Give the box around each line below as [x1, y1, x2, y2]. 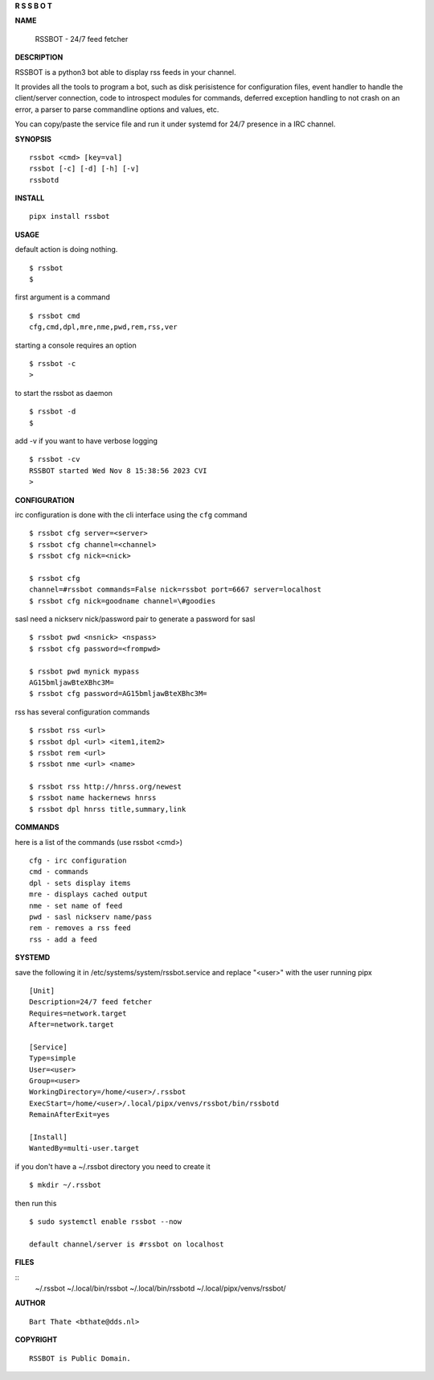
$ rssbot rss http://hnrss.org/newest [29, 782, 182, 792]
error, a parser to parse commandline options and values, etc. [14, 105, 219, 114]
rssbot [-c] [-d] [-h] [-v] [29, 164, 140, 173]
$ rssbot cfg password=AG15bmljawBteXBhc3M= [29, 689, 208, 698]
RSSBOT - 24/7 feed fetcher [35, 34, 129, 43]
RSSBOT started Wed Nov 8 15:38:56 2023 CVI [29, 466, 208, 475]
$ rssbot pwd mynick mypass [29, 666, 140, 676]
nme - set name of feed [29, 901, 123, 910]
